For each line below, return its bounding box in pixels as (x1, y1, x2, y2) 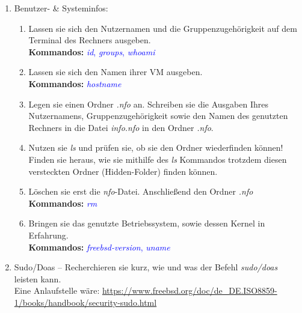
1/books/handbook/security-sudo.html (14, 296, 157, 308)
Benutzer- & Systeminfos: (14, 2, 108, 14)
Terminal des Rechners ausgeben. (28, 34, 151, 46)
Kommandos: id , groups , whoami (28, 45, 155, 58)
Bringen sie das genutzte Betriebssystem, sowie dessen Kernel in (28, 217, 265, 229)
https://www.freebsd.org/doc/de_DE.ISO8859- (102, 284, 277, 297)
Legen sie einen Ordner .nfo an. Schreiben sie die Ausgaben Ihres (28, 97, 268, 110)
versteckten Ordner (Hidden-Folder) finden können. (28, 165, 218, 177)
